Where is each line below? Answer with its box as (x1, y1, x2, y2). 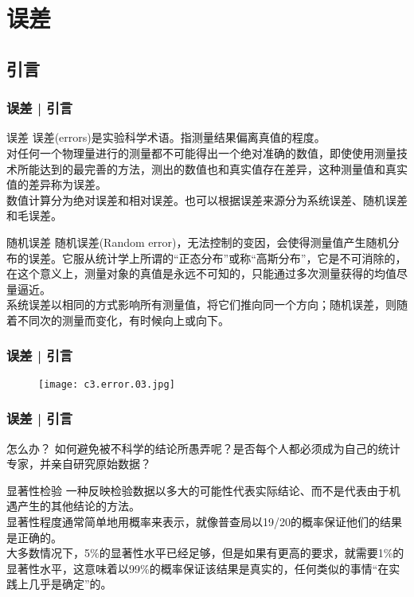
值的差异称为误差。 (6, 176, 107, 193)
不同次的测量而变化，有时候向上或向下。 (17, 311, 229, 328)
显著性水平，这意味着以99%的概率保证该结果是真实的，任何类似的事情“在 (6, 560, 389, 576)
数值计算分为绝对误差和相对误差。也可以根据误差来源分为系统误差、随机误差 (6, 191, 408, 208)
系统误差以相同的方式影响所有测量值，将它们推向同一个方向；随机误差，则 (6, 296, 396, 313)
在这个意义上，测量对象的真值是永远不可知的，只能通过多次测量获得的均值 (6, 265, 396, 282)
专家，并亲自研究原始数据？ (6, 455, 151, 472)
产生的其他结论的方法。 (17, 497, 140, 514)
